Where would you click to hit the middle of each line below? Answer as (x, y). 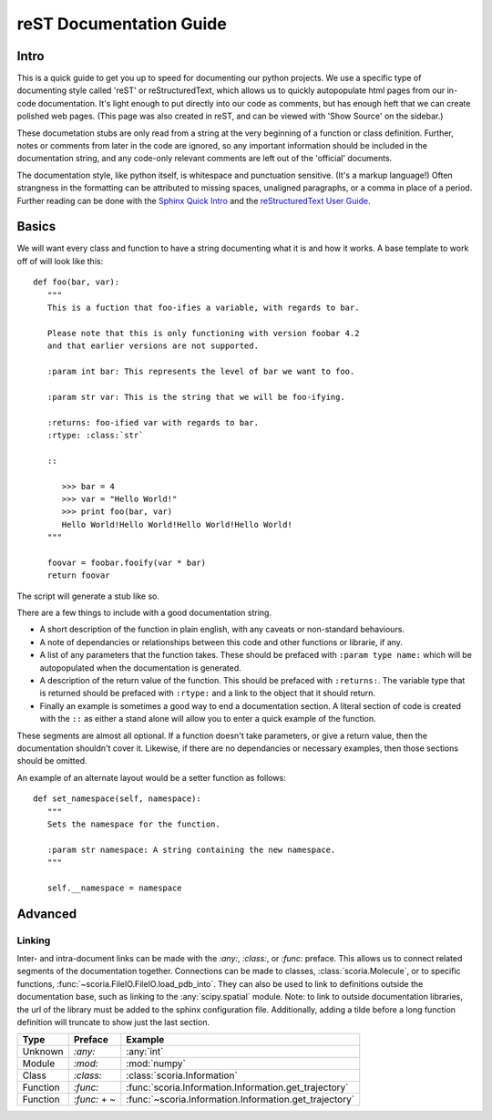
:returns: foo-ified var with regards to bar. (153, 422)
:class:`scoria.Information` (182, 1075)
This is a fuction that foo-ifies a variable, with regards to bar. (203, 308)
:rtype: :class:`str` (95, 435)
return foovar (78, 575)
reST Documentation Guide (122, 24)
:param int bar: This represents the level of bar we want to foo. (201, 371)
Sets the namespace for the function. (133, 824)
